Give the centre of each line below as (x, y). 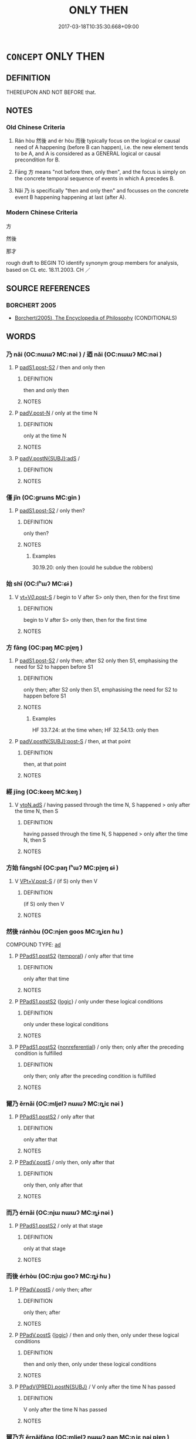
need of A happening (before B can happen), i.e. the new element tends (102, 147)
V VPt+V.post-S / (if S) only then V (56, 881)
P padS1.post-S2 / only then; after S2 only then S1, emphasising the (96, 660)
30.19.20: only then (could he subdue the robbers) (93, 568)
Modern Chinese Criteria (42, 213)
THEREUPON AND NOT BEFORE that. (51, 92)
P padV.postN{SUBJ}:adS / (47, 459)
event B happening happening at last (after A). (70, 197)
